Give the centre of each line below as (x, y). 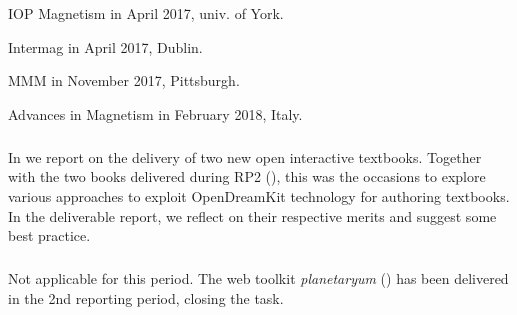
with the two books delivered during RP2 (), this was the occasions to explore (247, 176)
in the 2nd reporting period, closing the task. (146, 297)
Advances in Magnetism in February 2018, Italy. (155, 113)
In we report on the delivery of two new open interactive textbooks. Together (245, 156)
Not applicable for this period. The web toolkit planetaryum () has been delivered (258, 278)
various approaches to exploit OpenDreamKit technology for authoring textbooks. (259, 195)
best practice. (49, 235)
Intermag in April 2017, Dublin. (105, 46)
